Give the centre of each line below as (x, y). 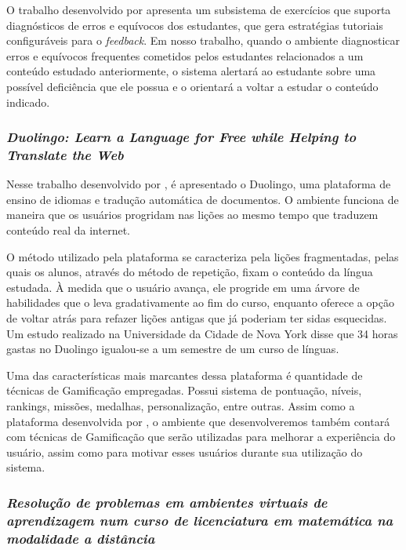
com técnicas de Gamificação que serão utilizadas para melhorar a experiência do (201, 437)
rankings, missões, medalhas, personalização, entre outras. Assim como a (181, 406)
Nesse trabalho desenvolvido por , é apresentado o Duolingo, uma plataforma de (199, 184)
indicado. (28, 102)
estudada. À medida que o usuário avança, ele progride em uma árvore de (183, 287)
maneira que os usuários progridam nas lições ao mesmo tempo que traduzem (192, 215)
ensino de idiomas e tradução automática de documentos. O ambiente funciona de (203, 199)
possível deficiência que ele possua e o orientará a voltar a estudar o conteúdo (192, 86)
